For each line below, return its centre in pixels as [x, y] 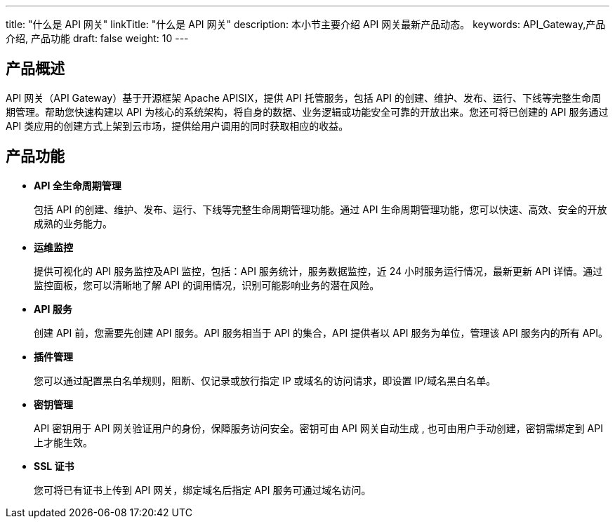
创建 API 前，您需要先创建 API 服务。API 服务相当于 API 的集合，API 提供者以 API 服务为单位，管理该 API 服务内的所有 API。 [321, 332]
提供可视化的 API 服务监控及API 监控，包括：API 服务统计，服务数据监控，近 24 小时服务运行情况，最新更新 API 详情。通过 [318, 271]
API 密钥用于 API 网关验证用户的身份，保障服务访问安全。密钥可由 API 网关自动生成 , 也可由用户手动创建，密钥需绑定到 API [318, 428]
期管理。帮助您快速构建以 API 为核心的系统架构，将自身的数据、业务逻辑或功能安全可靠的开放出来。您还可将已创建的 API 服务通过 [307, 112]
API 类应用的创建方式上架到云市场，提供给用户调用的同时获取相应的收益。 [177, 126]
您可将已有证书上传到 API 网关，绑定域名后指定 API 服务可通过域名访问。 [203, 490]
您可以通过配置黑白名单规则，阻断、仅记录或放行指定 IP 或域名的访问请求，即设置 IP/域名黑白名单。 [265, 380]
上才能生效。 [63, 442]
